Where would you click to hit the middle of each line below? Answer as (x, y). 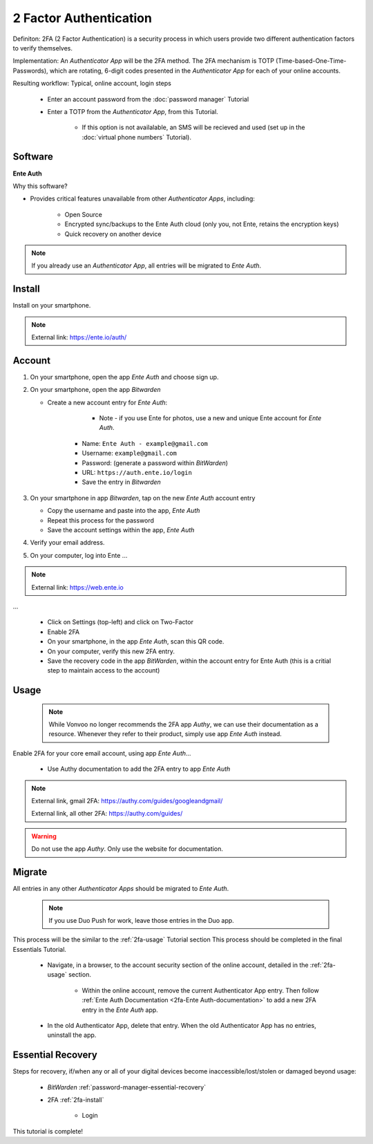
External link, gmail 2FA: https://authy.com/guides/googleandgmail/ (127, 801)
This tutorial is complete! (48, 1131)
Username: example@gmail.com (130, 453)
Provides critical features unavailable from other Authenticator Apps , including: (143, 199)
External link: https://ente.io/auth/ (79, 337)
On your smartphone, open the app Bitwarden (95, 390)
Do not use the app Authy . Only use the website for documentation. (127, 849)
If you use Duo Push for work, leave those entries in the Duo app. (141, 920)
